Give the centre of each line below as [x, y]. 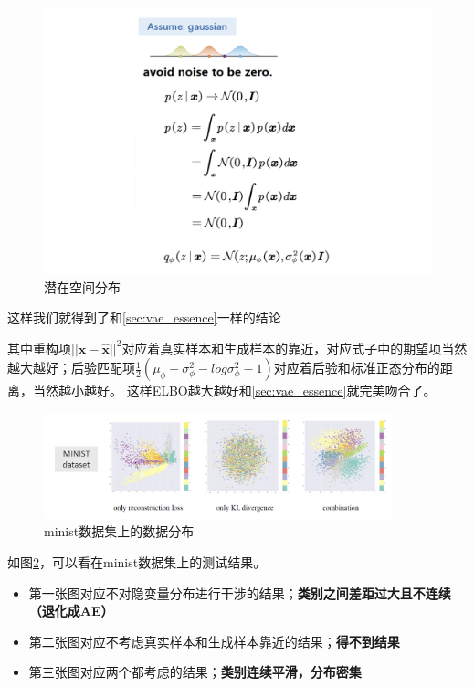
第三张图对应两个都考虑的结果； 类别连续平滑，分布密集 [195, 672]
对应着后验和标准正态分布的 [357, 368]
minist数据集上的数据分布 [119, 531]
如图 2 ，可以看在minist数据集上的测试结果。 [137, 561]
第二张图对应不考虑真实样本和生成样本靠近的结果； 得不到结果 [214, 641]
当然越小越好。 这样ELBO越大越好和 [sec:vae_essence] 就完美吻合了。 [234, 391]
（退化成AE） [71, 611]
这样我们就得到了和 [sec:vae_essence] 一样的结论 [144, 317]
